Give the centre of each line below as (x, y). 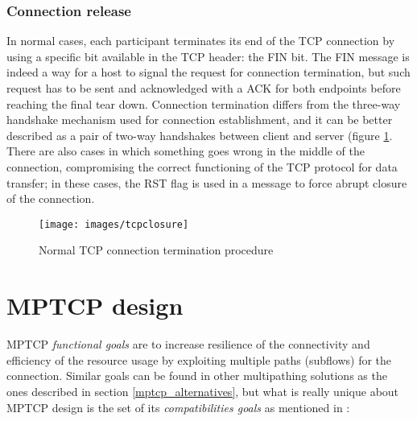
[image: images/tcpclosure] (114, 224)
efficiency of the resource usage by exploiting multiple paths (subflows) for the (199, 359)
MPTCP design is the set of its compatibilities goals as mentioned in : (178, 407)
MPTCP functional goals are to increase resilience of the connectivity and (188, 344)
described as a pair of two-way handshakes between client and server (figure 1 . (200, 135)
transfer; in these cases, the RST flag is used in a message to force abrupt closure (207, 182)
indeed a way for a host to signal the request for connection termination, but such (208, 72)
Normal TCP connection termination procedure (156, 250)
